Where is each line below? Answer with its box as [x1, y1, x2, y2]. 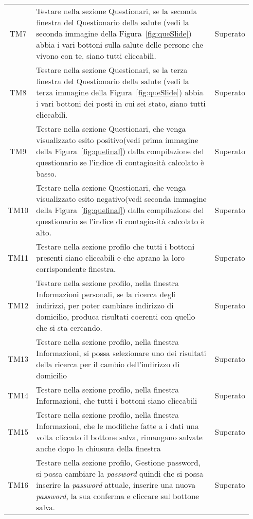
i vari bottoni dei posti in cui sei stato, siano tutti [36, 98, 206, 109]
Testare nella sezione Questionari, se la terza [36, 64, 188, 75]
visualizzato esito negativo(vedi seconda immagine [36, 193, 207, 204]
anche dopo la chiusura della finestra [36, 443, 161, 454]
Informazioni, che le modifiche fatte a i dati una [36, 420, 199, 431]
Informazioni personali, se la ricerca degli [36, 288, 176, 300]
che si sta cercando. [36, 322, 102, 333]
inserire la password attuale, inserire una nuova [36, 479, 196, 490]
